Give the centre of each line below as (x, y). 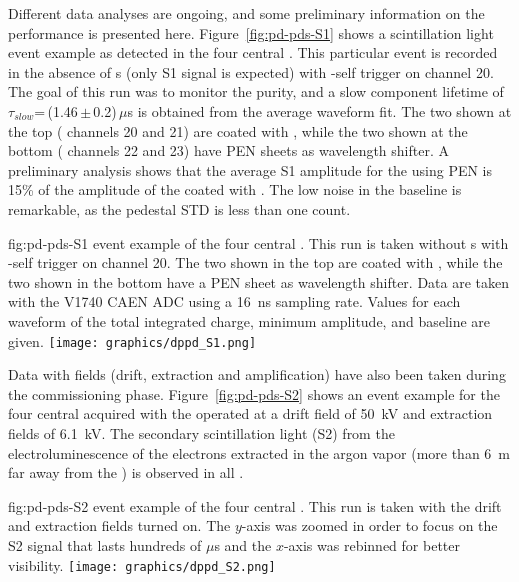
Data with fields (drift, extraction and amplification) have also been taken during (257, 374)
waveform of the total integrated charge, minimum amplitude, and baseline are (249, 320)
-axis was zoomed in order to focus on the (369, 525)
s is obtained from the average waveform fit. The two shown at (319, 110)
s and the (243, 544)
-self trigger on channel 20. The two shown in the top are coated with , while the (255, 262)
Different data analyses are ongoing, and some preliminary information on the (246, 13)
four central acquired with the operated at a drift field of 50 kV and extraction (250, 413)
